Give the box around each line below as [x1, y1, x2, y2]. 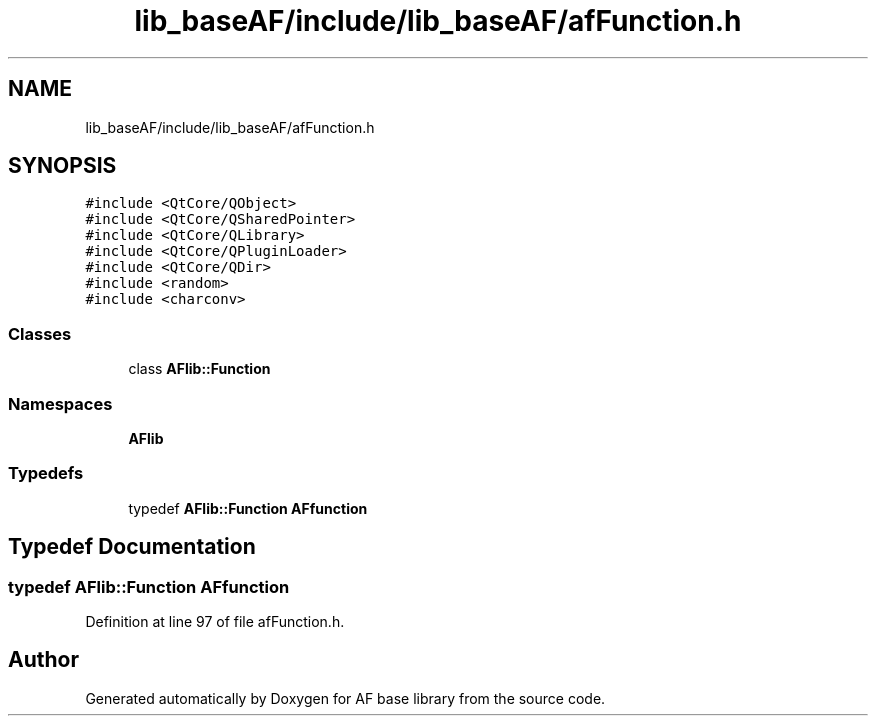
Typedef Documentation [8, 534, 256, 560]
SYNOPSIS [8, 153, 117, 179]
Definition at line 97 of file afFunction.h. [85, 612, 345, 630]
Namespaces [8, 393, 113, 414]
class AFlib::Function [128, 360, 271, 378]
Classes [8, 323, 72, 344]
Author [8, 647, 79, 673]
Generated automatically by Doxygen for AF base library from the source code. [85, 689, 606, 707]
